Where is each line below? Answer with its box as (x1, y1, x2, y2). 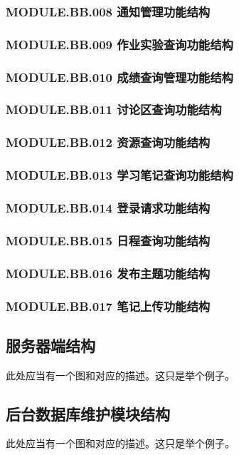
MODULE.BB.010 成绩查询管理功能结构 (6, 68, 233, 86)
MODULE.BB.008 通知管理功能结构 (6, 2, 211, 20)
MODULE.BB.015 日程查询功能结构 (6, 231, 211, 249)
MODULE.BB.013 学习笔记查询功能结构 (6, 166, 233, 184)
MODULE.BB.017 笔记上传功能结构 (6, 297, 211, 315)
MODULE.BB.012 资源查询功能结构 (6, 133, 211, 151)
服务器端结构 (6, 334, 95, 356)
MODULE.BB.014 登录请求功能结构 (6, 198, 211, 216)
